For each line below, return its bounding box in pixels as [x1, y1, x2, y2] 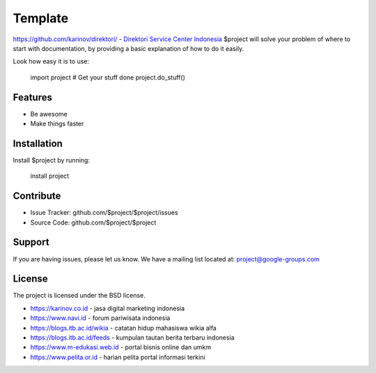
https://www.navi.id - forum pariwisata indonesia [30, 314, 171, 322]
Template [13, 10, 69, 26]
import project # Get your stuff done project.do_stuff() [30, 73, 186, 82]
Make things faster [30, 119, 84, 128]
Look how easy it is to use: [13, 57, 90, 66]
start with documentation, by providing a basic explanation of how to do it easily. [13, 44, 244, 52]
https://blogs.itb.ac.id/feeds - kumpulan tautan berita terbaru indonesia [30, 333, 235, 342]
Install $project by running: [13, 155, 91, 164]
